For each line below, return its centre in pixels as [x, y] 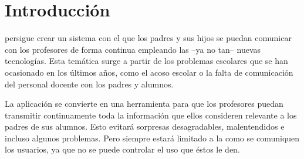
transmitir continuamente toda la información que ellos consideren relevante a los [151, 115]
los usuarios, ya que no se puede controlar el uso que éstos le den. [122, 149]
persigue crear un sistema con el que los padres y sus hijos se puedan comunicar [148, 38]
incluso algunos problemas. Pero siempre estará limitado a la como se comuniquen [152, 138]
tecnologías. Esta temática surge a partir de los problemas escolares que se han [146, 61]
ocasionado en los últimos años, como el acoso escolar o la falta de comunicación [149, 72]
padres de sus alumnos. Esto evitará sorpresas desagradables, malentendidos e [145, 126]
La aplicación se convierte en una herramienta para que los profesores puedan [144, 104]
